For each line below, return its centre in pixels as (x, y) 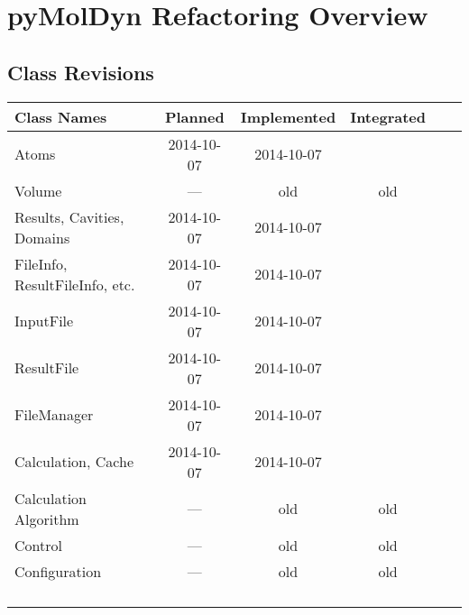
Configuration (58, 571)
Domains (42, 237)
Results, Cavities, (69, 216)
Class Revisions (81, 72)
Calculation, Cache (74, 462)
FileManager (54, 415)
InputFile (44, 321)
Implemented (288, 116)
